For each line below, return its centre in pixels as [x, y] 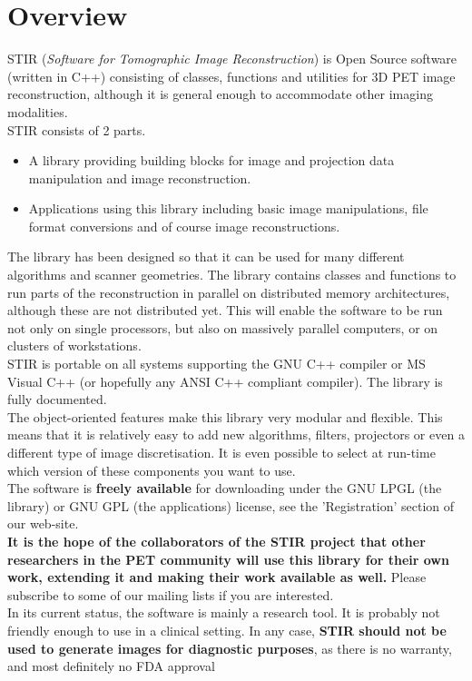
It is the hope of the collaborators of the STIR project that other [216, 541]
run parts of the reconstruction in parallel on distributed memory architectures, [229, 292]
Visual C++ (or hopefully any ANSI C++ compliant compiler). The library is [225, 381]
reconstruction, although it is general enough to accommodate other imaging [220, 94]
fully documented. [57, 399]
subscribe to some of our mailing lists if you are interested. [171, 594]
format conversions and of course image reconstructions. [184, 226]
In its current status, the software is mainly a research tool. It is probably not [224, 612]
